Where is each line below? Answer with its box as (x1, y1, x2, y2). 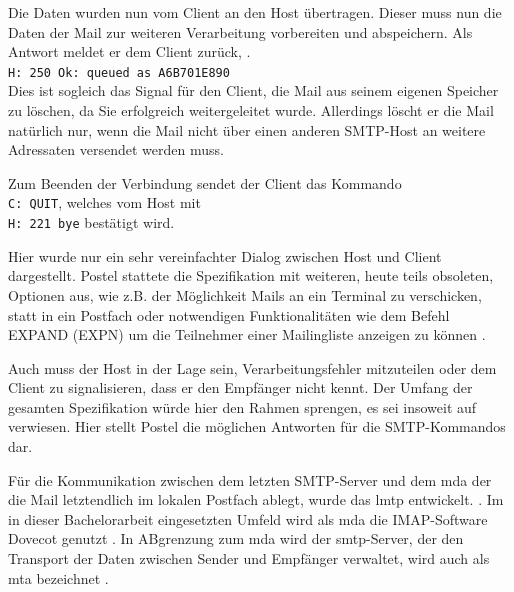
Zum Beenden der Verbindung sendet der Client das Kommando (8, 172, 402, 193)
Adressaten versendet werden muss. (8, 139, 224, 160)
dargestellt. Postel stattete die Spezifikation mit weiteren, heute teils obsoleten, (8, 265, 494, 286)
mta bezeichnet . (8, 567, 109, 588)
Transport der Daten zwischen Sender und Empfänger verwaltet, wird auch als (8, 548, 490, 569)
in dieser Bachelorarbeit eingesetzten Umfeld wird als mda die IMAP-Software (8, 508, 488, 529)
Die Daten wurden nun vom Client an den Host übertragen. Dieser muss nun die (8, 2, 502, 22)
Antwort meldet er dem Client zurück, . (8, 41, 251, 62)
